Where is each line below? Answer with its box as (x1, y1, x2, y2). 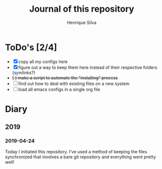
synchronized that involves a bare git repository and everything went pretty (5, 154, 156, 160)
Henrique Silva (67, 20, 97, 25)
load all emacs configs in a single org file (18, 86, 101, 92)
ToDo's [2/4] (5, 42, 57, 53)
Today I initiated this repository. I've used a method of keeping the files (5, 148, 147, 154)
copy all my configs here (18, 59, 68, 64)
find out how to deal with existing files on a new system (18, 81, 130, 86)
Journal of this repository (29, 3, 135, 15)
